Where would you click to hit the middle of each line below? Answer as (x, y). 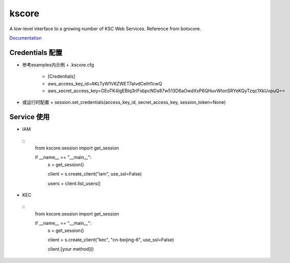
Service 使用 (30, 117)
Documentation (26, 38)
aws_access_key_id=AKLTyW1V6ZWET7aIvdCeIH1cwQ (105, 83)
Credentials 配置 (36, 52)
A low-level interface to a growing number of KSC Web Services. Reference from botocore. (105, 29)
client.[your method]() (71, 249)
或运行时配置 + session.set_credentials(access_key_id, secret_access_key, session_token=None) (124, 102)
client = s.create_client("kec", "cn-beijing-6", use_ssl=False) (111, 240)
